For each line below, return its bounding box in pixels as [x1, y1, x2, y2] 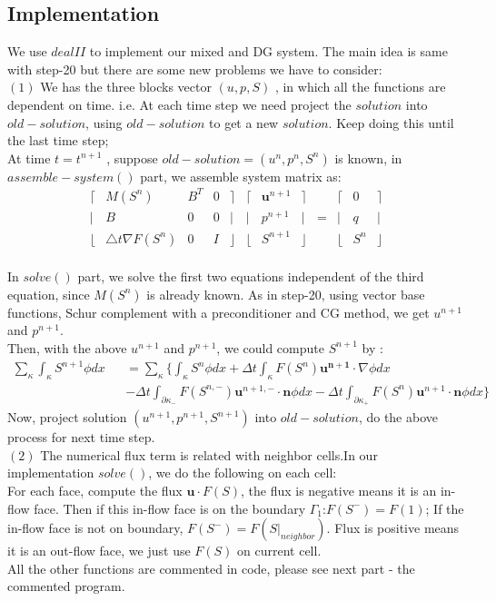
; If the [425, 498, 464, 517]
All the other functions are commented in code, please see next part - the [7, 558, 415, 577]
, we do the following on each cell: [148, 463, 337, 482]
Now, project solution [7, 408, 127, 427]
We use [7, 42, 47, 61]
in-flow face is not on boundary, [7, 518, 184, 537]
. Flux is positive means [326, 518, 460, 537]
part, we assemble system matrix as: [140, 166, 342, 185]
